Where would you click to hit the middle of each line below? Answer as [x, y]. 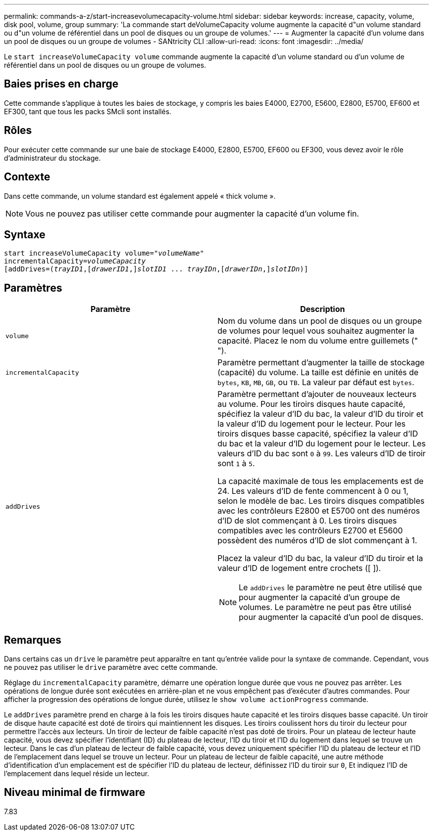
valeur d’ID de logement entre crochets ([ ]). [299, 568]
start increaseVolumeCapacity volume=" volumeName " [104, 253]
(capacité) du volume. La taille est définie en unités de [318, 373]
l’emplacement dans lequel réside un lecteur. [77, 774]
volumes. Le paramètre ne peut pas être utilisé [325, 607]
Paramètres [33, 288]
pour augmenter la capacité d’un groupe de [320, 597]
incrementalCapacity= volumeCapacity [75, 261]
